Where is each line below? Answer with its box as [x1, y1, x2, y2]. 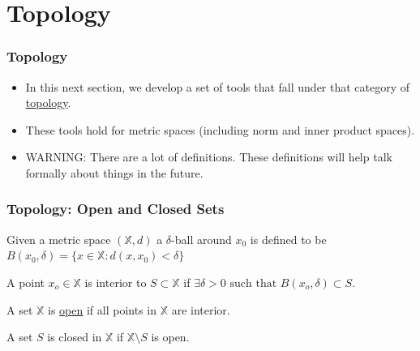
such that [229, 277, 277, 289]
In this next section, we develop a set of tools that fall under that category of [25, 78, 410, 95]
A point [6, 273, 45, 290]
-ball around [171, 230, 232, 247]
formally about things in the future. [25, 164, 204, 181]
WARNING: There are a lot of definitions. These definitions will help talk [25, 148, 392, 165]
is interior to [84, 273, 147, 290]
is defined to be [250, 230, 327, 247]
